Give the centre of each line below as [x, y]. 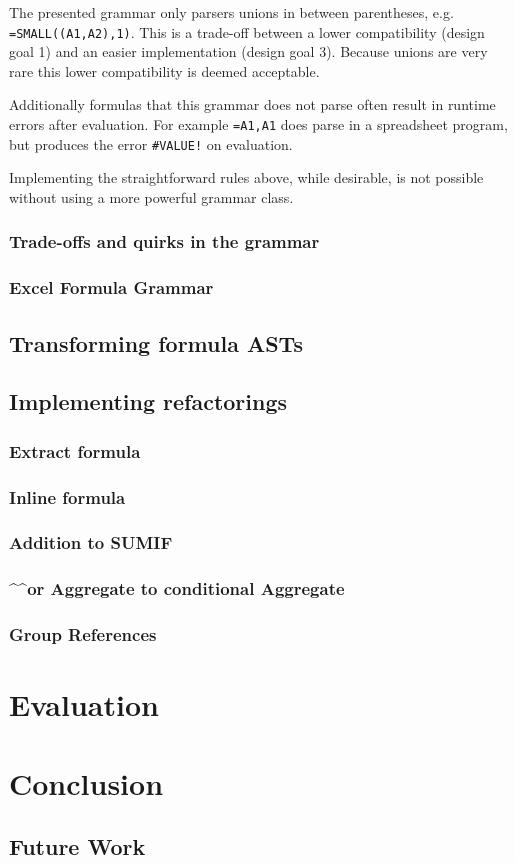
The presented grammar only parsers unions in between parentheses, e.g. [231, 12]
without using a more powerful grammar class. [151, 196]
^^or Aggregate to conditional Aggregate [177, 588]
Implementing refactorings [148, 401]
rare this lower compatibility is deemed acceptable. [164, 70]
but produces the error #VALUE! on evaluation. [151, 143]
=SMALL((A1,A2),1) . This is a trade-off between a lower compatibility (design [247, 31]
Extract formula [75, 450]
